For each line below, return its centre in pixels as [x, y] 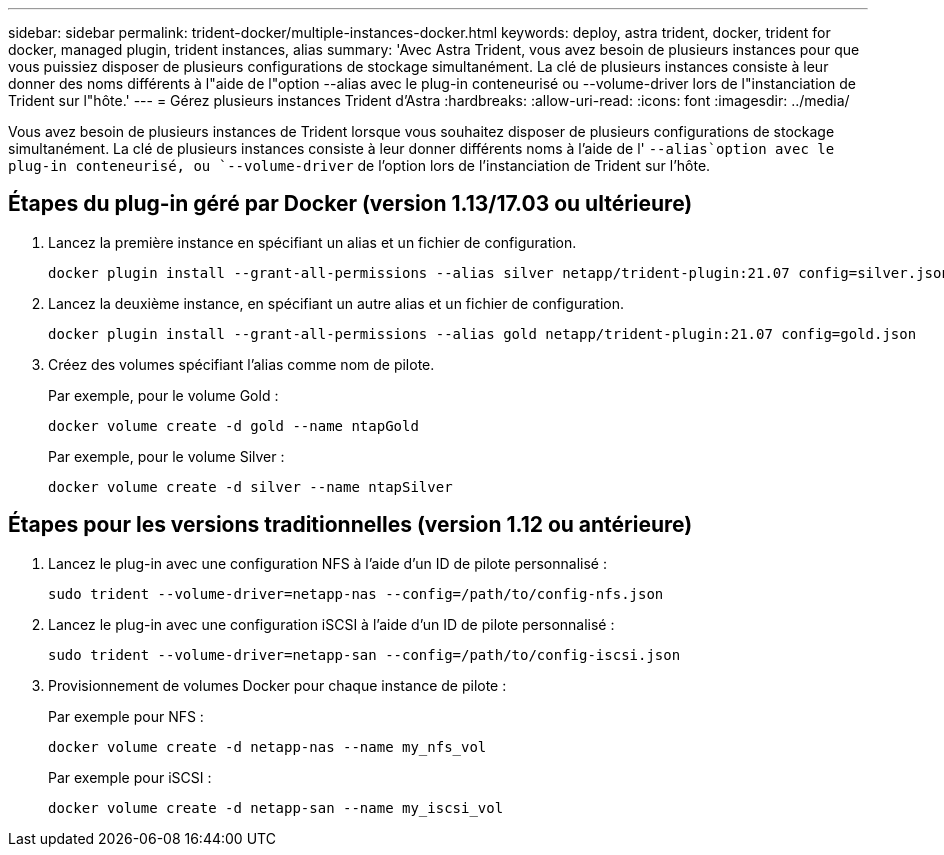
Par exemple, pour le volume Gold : [163, 395]
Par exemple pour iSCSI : [130, 777]
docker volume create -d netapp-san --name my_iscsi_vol [276, 807]
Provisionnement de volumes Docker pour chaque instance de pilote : [277, 685]
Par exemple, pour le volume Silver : [166, 456]
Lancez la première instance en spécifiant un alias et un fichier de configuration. [312, 242]
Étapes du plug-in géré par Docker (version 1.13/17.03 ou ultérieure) [350, 204]
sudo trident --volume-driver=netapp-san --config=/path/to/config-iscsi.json [364, 654]
